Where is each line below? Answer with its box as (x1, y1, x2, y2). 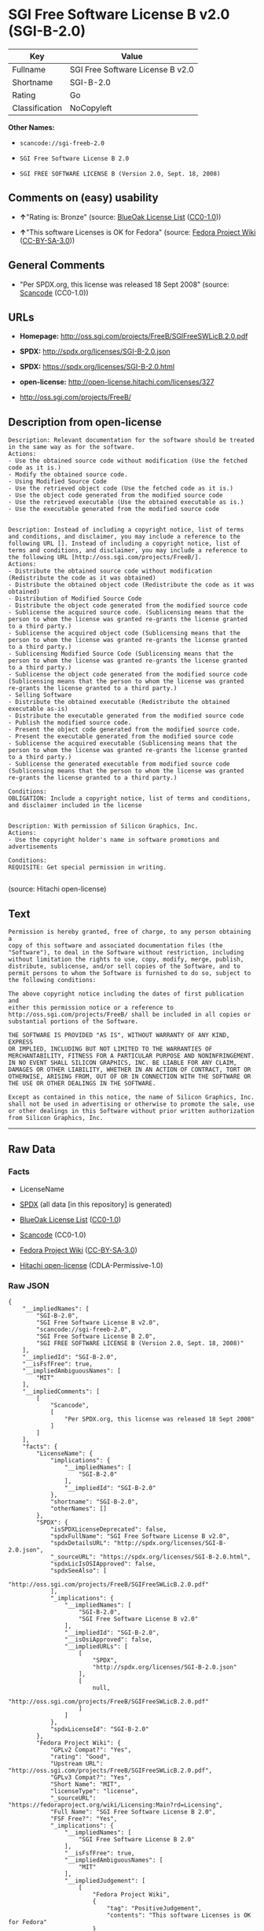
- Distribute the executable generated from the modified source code (8, 712, 244, 720)
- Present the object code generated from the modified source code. (8, 726, 241, 734)
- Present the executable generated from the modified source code (8, 732, 234, 741)
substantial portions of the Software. (8, 1017, 139, 1025)
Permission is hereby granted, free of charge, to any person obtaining (8, 928, 251, 936)
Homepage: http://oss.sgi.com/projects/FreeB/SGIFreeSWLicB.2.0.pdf (19, 332, 248, 341)
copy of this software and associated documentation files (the (8, 942, 223, 950)
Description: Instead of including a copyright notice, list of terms (8, 526, 244, 534)
